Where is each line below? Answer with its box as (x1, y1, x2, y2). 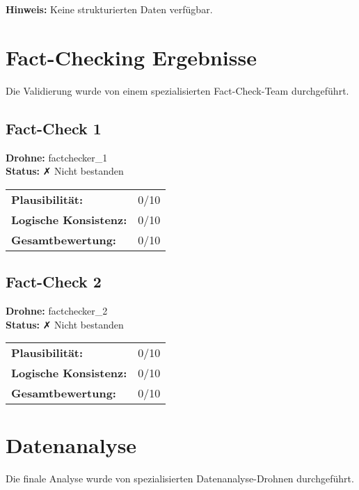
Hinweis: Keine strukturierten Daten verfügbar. (6, 2, 213, 16)
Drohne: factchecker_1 (6, 150, 108, 164)
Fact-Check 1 (6, 117, 102, 139)
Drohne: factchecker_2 (6, 303, 108, 317)
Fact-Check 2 (6, 271, 102, 292)
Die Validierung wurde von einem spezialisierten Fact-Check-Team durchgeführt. (6, 83, 349, 97)
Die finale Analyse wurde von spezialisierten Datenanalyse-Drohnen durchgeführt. (6, 471, 354, 486)
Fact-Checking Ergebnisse (6, 42, 257, 71)
